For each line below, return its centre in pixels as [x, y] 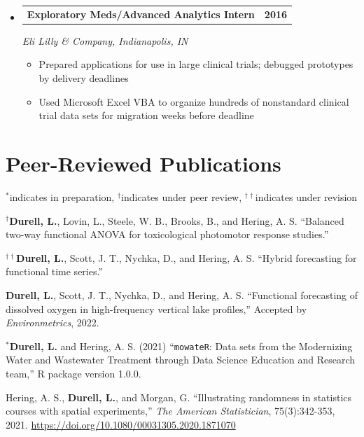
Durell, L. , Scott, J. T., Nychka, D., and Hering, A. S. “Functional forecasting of [182, 294]
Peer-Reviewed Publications [143, 163]
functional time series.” [55, 271]
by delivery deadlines [84, 78]
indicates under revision [306, 196]
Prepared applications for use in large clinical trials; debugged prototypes [196, 64]
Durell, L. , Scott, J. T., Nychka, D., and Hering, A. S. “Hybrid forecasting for [187, 257]
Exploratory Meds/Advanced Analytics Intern [141, 14]
